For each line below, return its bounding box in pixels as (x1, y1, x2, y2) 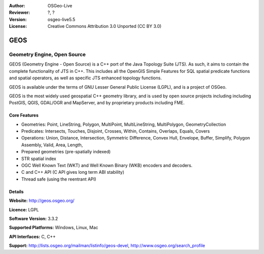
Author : (9, 3, 25, 8)
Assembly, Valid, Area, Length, (21, 142, 83, 148)
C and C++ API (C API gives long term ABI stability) (21, 169, 125, 175)
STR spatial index (21, 156, 56, 162)
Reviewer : (9, 10, 30, 16)
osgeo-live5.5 (47, 16, 75, 22)
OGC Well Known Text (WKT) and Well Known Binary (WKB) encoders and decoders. (21, 162, 193, 168)
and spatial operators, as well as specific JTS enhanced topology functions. (9, 75, 162, 81)
